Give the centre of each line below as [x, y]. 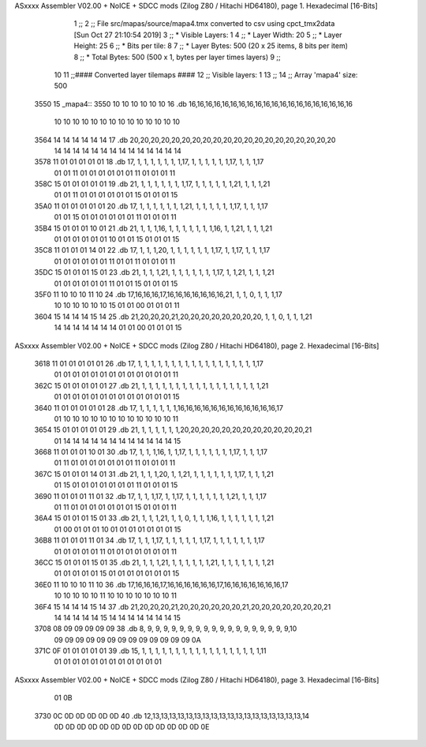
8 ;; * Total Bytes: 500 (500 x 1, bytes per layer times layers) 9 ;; [177, 57]
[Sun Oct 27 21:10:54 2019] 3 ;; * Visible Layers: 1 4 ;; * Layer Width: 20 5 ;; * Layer [208, 35]
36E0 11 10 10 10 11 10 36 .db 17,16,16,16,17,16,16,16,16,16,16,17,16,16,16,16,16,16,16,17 [161, 584]
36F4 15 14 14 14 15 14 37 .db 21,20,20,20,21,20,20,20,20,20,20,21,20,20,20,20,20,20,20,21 [183, 606]
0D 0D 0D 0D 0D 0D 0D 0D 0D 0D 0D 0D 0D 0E [132, 727]
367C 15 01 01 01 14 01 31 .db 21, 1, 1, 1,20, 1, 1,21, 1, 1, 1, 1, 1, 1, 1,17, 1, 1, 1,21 [154, 474]
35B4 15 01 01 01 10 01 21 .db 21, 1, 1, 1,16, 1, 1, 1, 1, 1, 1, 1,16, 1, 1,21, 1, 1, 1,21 [153, 228]
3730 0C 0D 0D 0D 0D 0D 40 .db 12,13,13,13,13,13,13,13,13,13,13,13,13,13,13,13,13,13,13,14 [172, 715]
